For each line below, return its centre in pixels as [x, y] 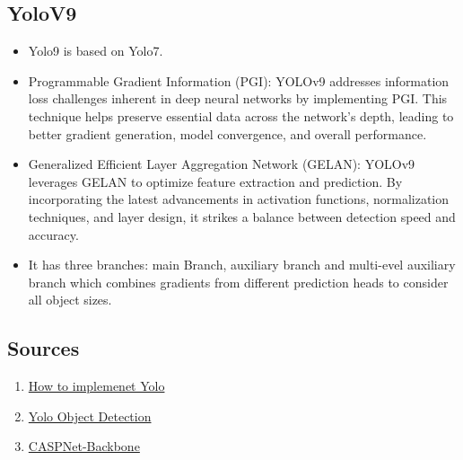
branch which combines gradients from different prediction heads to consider [238, 282]
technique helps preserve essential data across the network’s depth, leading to [241, 115]
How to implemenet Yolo [96, 386]
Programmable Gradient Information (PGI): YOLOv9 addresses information [239, 80]
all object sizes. [70, 300]
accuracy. [53, 234]
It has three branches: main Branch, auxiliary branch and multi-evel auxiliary [242, 265]
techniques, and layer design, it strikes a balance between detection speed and [242, 216]
